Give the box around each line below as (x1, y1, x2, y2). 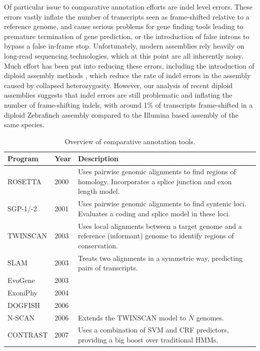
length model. (77, 186, 120, 196)
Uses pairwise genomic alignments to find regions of (77, 166, 236, 177)
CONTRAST (7, 329, 48, 340)
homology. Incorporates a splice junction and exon (77, 176, 232, 186)
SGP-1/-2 (7, 203, 37, 213)
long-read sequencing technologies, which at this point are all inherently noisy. (4, 50, 243, 61)
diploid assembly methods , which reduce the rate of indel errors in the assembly (4, 70, 251, 81)
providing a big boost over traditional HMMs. (77, 334, 218, 345)
